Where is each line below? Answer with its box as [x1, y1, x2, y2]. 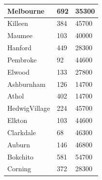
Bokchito [7, 151, 34, 161]
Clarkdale [7, 127, 36, 137]
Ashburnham [7, 79, 46, 89]
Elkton [7, 115, 28, 125]
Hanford [7, 42, 32, 53]
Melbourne [7, 5, 45, 16]
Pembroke [7, 54, 37, 64]
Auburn [7, 139, 30, 149]
